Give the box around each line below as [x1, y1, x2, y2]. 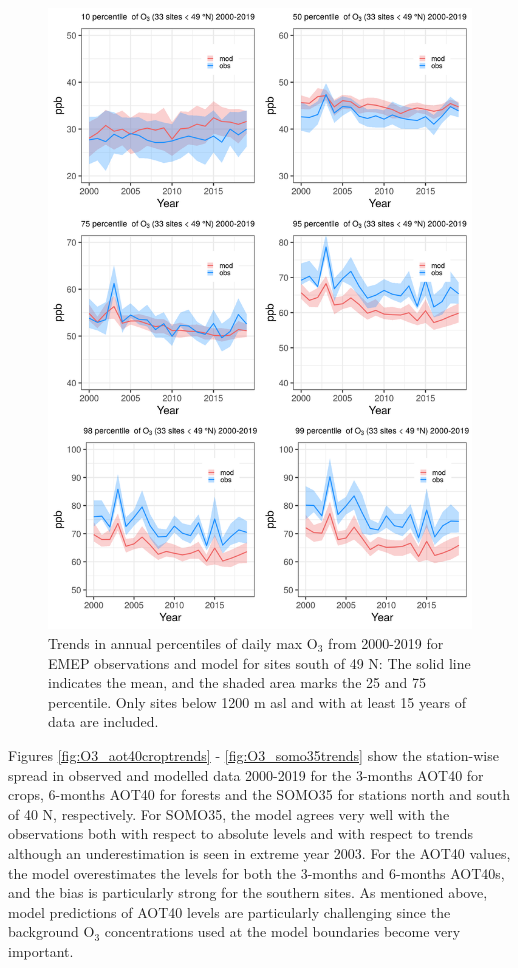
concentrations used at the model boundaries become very [104, 921, 461, 942]
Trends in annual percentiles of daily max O [48, 633, 318, 653]
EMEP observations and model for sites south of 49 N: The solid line [48, 652, 471, 673]
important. [8, 940, 74, 961]
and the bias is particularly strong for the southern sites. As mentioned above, [8, 882, 488, 903]
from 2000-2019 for [328, 633, 444, 653]
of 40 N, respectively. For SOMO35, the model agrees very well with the [8, 803, 450, 824]
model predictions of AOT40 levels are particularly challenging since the [8, 901, 451, 922]
